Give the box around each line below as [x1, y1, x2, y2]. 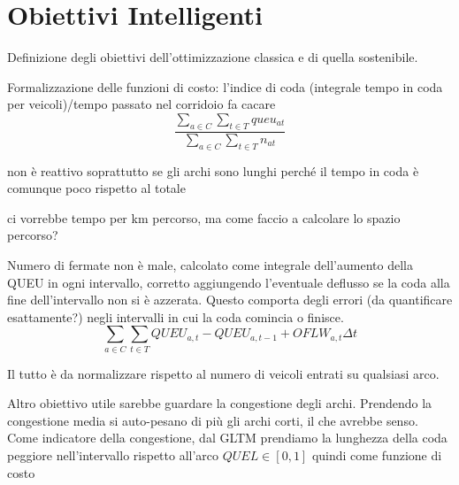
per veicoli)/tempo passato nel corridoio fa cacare [7, 95, 276, 113]
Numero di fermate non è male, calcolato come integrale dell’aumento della [7, 255, 413, 273]
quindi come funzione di [311, 445, 442, 464]
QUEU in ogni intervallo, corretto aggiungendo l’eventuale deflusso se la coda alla [7, 273, 450, 291]
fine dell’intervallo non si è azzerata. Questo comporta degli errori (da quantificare [7, 290, 453, 309]
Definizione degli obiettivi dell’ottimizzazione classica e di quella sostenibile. [7, 48, 418, 66]
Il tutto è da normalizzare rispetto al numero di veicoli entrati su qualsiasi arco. [7, 364, 440, 382]
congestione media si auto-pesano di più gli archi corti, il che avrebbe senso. [7, 411, 418, 429]
